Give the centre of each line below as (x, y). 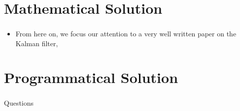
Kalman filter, (37, 43)
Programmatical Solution (91, 77)
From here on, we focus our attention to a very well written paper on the (126, 34)
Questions (19, 102)
